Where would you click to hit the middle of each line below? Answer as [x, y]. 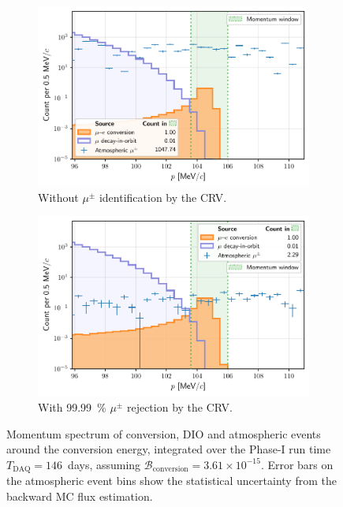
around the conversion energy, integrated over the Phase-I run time [169, 449]
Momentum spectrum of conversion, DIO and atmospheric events [164, 433]
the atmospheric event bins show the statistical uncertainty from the [171, 481]
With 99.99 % [72, 406]
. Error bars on [297, 464]
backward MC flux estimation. [80, 496]
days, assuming [104, 464]
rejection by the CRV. [179, 406]
